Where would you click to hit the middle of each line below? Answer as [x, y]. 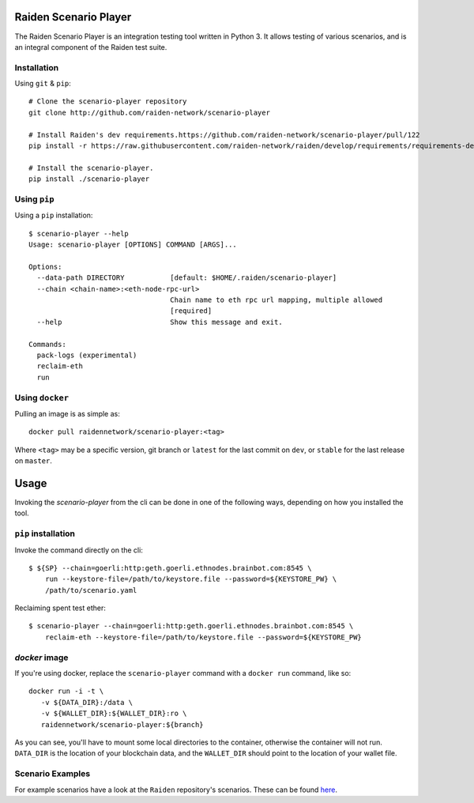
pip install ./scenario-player [89, 179]
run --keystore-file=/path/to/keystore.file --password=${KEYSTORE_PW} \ [191, 579]
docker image [41, 658]
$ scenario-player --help [79, 234]
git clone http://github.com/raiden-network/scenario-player [149, 112]
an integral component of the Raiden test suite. [91, 47]
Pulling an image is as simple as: [67, 413]
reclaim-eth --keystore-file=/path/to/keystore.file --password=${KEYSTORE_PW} [203, 637]
